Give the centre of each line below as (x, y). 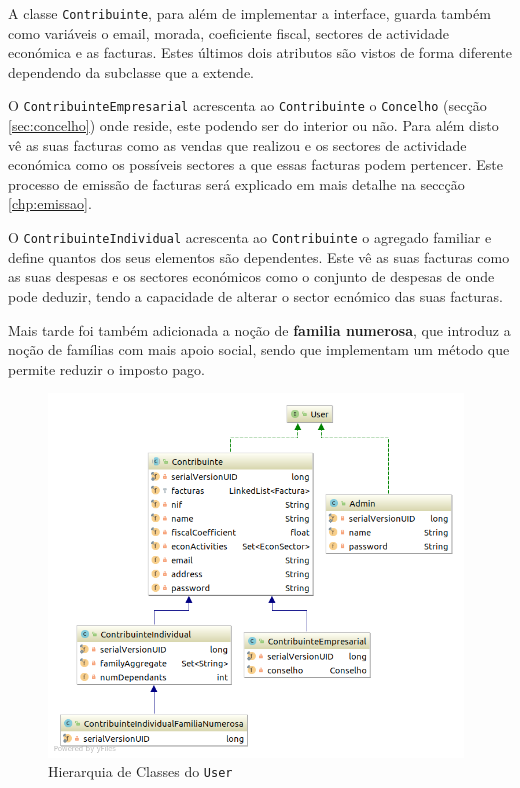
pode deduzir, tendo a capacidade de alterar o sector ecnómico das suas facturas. (255, 295)
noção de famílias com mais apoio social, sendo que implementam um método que (259, 349)
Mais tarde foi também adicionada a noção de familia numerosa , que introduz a (259, 329)
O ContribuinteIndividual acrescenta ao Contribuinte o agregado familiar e (250, 237)
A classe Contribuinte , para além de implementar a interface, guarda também (249, 13)
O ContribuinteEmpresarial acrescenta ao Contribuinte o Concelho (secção (247, 105)
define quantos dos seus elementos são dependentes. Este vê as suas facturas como (259, 256)
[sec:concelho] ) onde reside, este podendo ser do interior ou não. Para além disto (253, 125)
